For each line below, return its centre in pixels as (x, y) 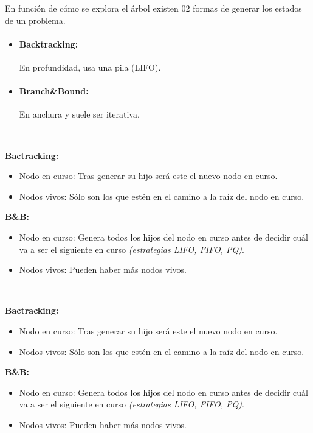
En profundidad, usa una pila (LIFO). (90, 67)
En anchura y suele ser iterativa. (79, 114)
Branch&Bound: (54, 91)
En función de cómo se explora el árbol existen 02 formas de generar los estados (153, 8)
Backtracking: (49, 44)
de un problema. (35, 20)
